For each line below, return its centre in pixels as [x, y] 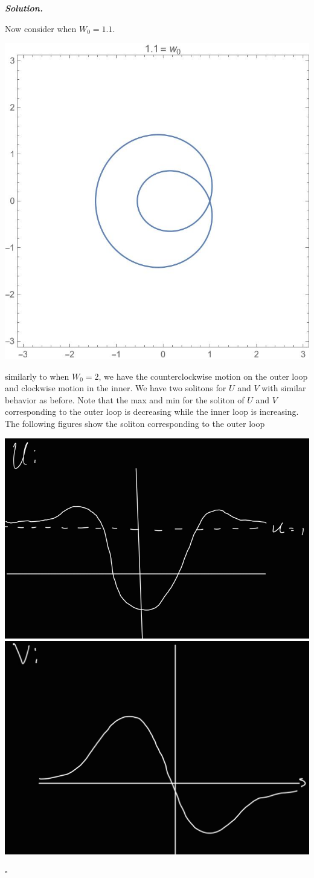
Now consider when [41, 28]
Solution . [24, 8]
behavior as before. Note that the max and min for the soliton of [125, 399]
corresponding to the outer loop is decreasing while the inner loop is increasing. [152, 411]
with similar [284, 388]
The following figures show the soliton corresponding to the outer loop [135, 424]
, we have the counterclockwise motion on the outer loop [203, 376]
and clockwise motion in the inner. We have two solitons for [116, 388]
